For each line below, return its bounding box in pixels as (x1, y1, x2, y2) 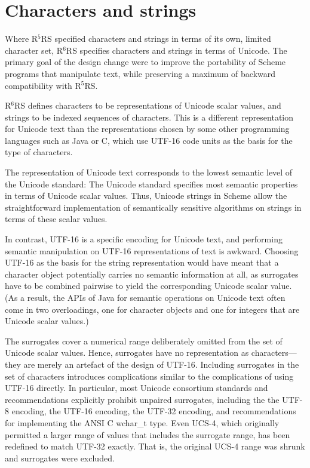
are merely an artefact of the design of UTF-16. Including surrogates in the (23, 358, 299, 370)
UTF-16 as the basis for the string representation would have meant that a (5, 256, 279, 269)
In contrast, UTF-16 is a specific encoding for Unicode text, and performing (5, 233, 283, 245)
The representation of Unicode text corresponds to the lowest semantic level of (5, 166, 293, 178)
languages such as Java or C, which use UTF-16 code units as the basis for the (5, 134, 293, 146)
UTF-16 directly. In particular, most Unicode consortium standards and (5, 381, 268, 394)
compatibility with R (5, 79, 81, 91)
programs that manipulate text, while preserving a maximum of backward (5, 67, 276, 79)
